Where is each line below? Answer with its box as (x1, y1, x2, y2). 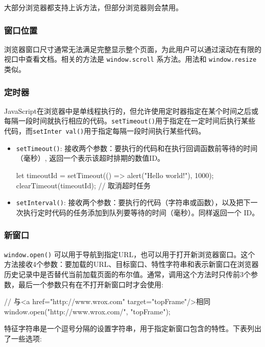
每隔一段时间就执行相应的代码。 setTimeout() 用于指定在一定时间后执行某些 (4, 115, 255, 126)
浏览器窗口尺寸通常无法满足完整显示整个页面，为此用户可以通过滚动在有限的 (4, 43, 261, 54)
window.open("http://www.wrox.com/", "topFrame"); (4, 306, 171, 316)
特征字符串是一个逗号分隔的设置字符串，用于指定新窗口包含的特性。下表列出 (4, 323, 261, 334)
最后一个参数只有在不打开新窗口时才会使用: (18, 279, 163, 289)
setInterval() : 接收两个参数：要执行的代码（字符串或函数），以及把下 (16, 197, 251, 208)
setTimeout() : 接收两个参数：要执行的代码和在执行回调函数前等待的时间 (16, 142, 258, 153)
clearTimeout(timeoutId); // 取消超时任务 (16, 180, 151, 190)
